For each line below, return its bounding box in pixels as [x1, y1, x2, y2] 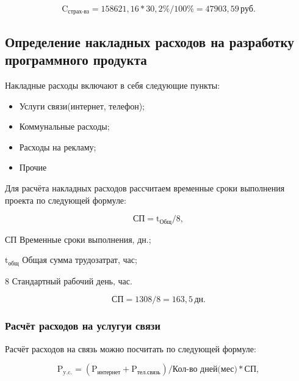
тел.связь [137, 369, 160, 375]
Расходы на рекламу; [19, 140, 96, 153]
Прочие [19, 161, 47, 174]
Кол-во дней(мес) [172, 365, 237, 374]
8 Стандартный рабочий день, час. [5, 274, 132, 287]
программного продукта [5, 50, 147, 69]
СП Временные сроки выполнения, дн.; [5, 232, 151, 245]
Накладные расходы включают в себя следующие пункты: [5, 79, 220, 92]
